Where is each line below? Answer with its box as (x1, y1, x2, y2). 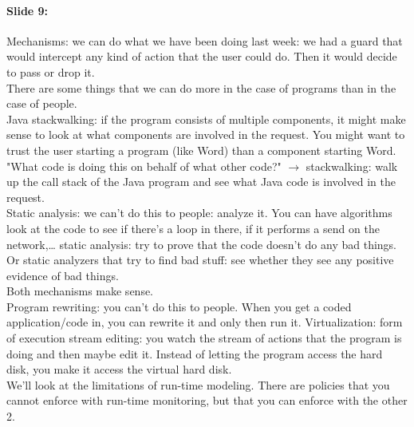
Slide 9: (6, 2, 49, 18)
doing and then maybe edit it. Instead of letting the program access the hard (6, 345, 383, 362)
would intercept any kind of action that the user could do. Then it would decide (6, 48, 397, 65)
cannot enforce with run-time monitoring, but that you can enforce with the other (6, 392, 408, 409)
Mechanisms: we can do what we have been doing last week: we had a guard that (6, 32, 403, 49)
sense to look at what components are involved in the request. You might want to (6, 126, 405, 143)
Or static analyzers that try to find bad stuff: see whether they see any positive (6, 251, 394, 268)
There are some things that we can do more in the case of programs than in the (6, 79, 396, 96)
